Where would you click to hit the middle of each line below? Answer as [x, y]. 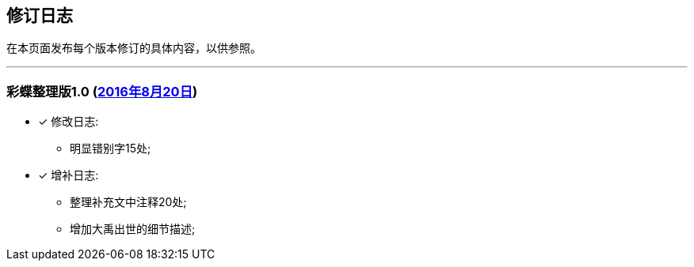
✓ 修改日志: [69, 122]
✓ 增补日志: [69, 175]
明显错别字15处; [111, 149]
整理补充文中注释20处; [128, 202]
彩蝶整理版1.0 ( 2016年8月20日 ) [102, 91]
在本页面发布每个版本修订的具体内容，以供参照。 [134, 48]
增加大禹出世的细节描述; [133, 229]
